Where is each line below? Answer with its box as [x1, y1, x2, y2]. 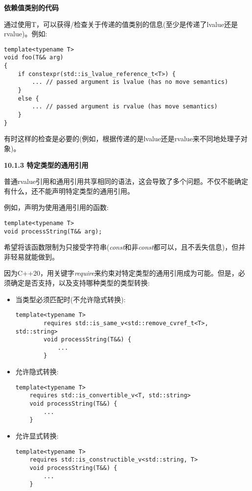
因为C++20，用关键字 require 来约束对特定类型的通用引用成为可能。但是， [4, 268, 238, 278]
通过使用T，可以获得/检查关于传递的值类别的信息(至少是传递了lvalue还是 [4, 19, 238, 29]
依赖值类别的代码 [4, 2, 59, 12]
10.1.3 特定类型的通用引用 [4, 159, 89, 170]
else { [18, 95, 39, 102]
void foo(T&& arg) [4, 54, 64, 61]
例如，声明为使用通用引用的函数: [4, 202, 109, 212]
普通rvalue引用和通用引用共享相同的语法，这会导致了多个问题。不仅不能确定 [4, 176, 248, 186]
